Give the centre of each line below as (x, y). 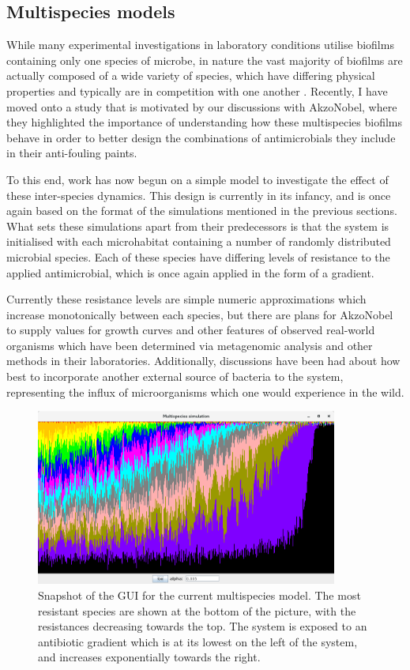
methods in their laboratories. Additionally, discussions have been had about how (203, 361)
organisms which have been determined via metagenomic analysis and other (190, 345)
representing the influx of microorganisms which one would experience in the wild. (205, 391)
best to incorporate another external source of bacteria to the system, (175, 376)
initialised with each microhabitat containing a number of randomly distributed (199, 241)
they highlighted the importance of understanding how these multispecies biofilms (204, 122)
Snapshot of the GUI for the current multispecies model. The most (199, 595)
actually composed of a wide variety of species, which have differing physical (191, 75)
